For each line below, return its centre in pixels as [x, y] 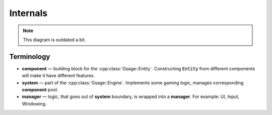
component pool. [40, 90]
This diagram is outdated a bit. [54, 40]
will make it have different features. [58, 76]
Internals [28, 13]
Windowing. [34, 103]
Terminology [30, 56]
